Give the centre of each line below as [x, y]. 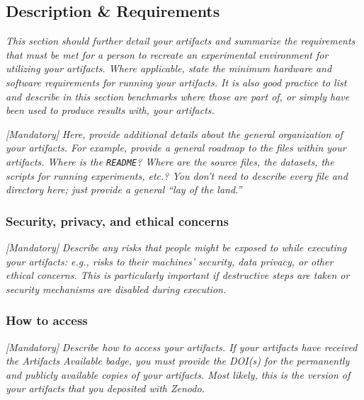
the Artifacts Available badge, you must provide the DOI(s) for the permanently [178, 361]
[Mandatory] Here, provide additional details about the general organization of [174, 133]
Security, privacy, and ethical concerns [117, 221]
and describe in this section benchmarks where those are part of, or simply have [178, 96]
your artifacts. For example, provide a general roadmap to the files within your [176, 148]
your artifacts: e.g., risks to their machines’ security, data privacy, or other [170, 261]
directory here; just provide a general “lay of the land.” [124, 189]
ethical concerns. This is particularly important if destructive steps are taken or [178, 275]
